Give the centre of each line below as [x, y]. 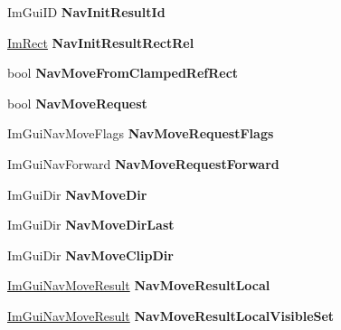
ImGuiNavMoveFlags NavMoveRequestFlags [141, 133]
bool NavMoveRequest [77, 103]
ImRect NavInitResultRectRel [101, 42]
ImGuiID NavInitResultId [86, 12]
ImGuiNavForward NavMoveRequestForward [143, 163]
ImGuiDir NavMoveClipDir [90, 255]
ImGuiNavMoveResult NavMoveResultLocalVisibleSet [171, 315]
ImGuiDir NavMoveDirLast [91, 225]
